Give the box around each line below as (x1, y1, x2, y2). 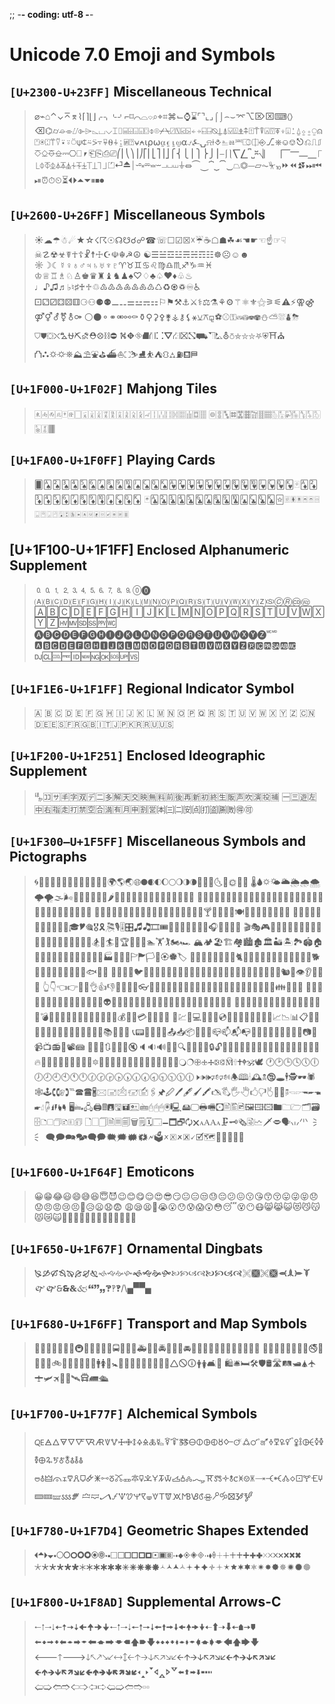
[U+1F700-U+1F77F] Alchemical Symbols (9, 1405, 258, 1422)
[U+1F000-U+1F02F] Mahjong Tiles (9, 380, 217, 398)
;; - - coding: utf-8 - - (9, 9, 94, 20)
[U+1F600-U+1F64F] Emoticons (9, 1164, 195, 1181)
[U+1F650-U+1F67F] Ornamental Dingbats (9, 1240, 264, 1257)
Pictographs (9, 849, 87, 866)
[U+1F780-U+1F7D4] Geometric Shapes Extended (9, 1522, 309, 1539)
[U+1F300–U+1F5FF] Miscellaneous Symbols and (9, 833, 306, 850)
